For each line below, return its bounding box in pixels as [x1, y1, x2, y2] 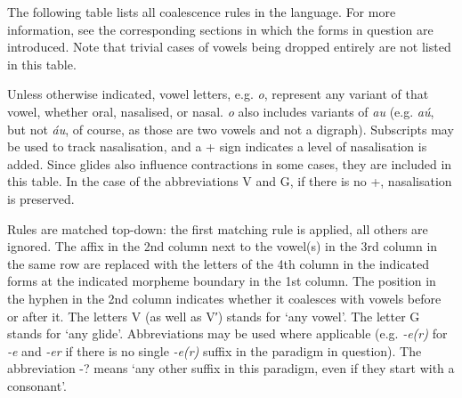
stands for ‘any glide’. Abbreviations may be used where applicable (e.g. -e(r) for [7, 324, 448, 343]
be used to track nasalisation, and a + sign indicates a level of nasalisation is [7, 137, 427, 156]
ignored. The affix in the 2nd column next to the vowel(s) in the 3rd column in [7, 237, 438, 256]
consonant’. [7, 376, 67, 394]
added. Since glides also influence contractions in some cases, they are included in [7, 154, 452, 173]
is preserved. [7, 189, 75, 207]
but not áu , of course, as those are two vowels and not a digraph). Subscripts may [7, 119, 454, 138]
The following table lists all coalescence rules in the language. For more [7, 3, 396, 20]
